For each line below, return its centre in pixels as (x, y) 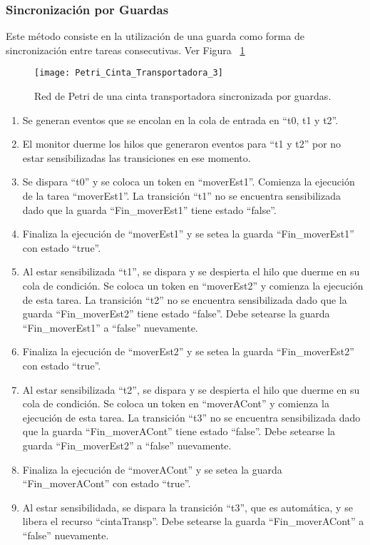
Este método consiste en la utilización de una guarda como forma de (155, 36)
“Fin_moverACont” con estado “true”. (107, 483)
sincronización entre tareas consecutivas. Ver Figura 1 (125, 50)
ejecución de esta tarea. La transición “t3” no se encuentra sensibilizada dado (191, 417)
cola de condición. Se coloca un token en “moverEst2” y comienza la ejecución (193, 285)
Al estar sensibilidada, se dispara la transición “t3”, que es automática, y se (187, 507)
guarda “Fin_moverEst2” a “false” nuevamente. (127, 445)
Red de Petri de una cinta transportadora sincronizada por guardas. (183, 96)
